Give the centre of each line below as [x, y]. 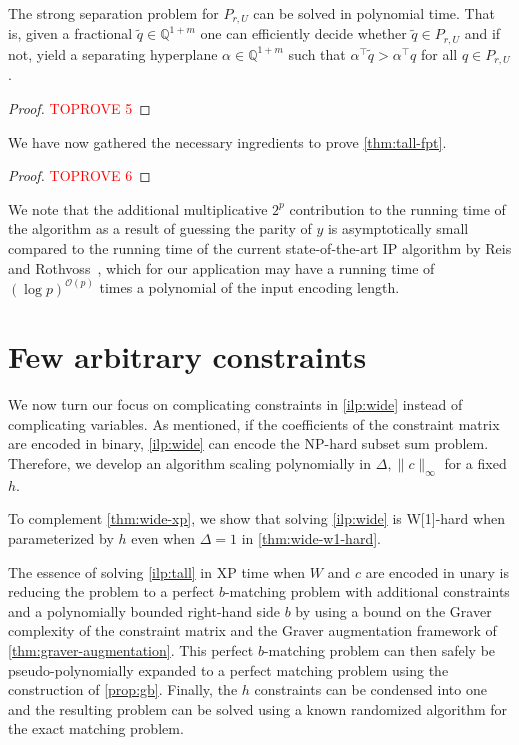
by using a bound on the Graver [393, 610]
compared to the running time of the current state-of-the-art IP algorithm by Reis [260, 247]
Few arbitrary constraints [187, 356]
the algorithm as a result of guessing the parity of [160, 228]
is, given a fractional [70, 33]
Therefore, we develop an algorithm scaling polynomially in [190, 463]
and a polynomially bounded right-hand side [144, 610]
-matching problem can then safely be [379, 650]
